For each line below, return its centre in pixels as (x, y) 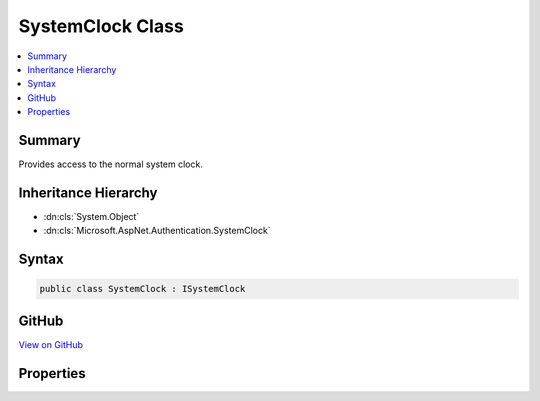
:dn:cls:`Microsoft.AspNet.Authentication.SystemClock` (157, 231)
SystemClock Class (101, 26)
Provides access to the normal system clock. (111, 164)
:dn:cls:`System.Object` (91, 216)
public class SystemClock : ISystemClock (142, 289)
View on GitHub (51, 344)
